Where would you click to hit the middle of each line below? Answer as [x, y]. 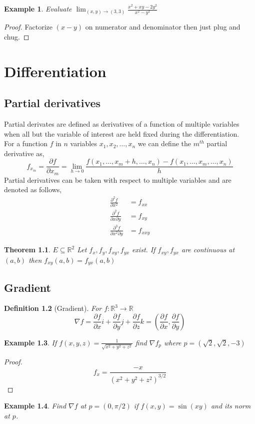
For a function [26, 143]
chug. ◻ [17, 36]
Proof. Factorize [28, 27]
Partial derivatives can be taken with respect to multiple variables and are [118, 179]
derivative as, [24, 153]
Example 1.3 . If [30, 342]
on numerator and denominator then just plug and [163, 27]
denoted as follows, [33, 189]
